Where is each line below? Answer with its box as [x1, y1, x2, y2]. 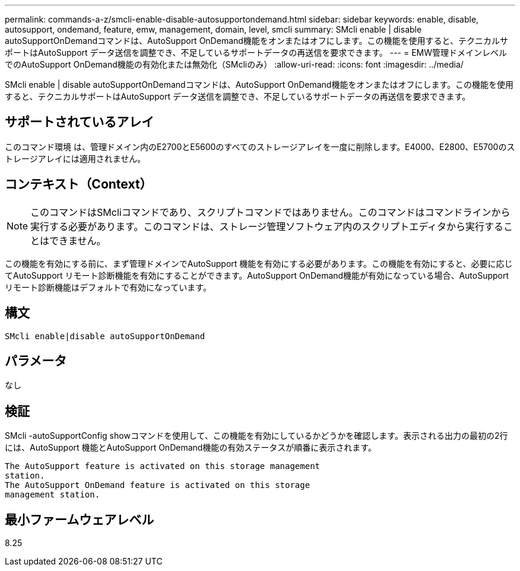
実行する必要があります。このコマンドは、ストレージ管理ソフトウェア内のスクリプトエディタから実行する [30, 220, 504, 232]
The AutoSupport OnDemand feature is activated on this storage [5, 480, 310, 490]
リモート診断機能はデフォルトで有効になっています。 [5, 282, 211, 292]
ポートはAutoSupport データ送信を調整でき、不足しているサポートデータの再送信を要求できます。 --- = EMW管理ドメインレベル [5, 47, 508, 58]
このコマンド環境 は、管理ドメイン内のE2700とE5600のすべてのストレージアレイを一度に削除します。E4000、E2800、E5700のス [5, 141, 515, 152]
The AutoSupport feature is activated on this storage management [5, 461, 321, 471]
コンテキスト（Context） [5, 177, 153, 192]
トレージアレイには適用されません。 [5, 153, 146, 164]
